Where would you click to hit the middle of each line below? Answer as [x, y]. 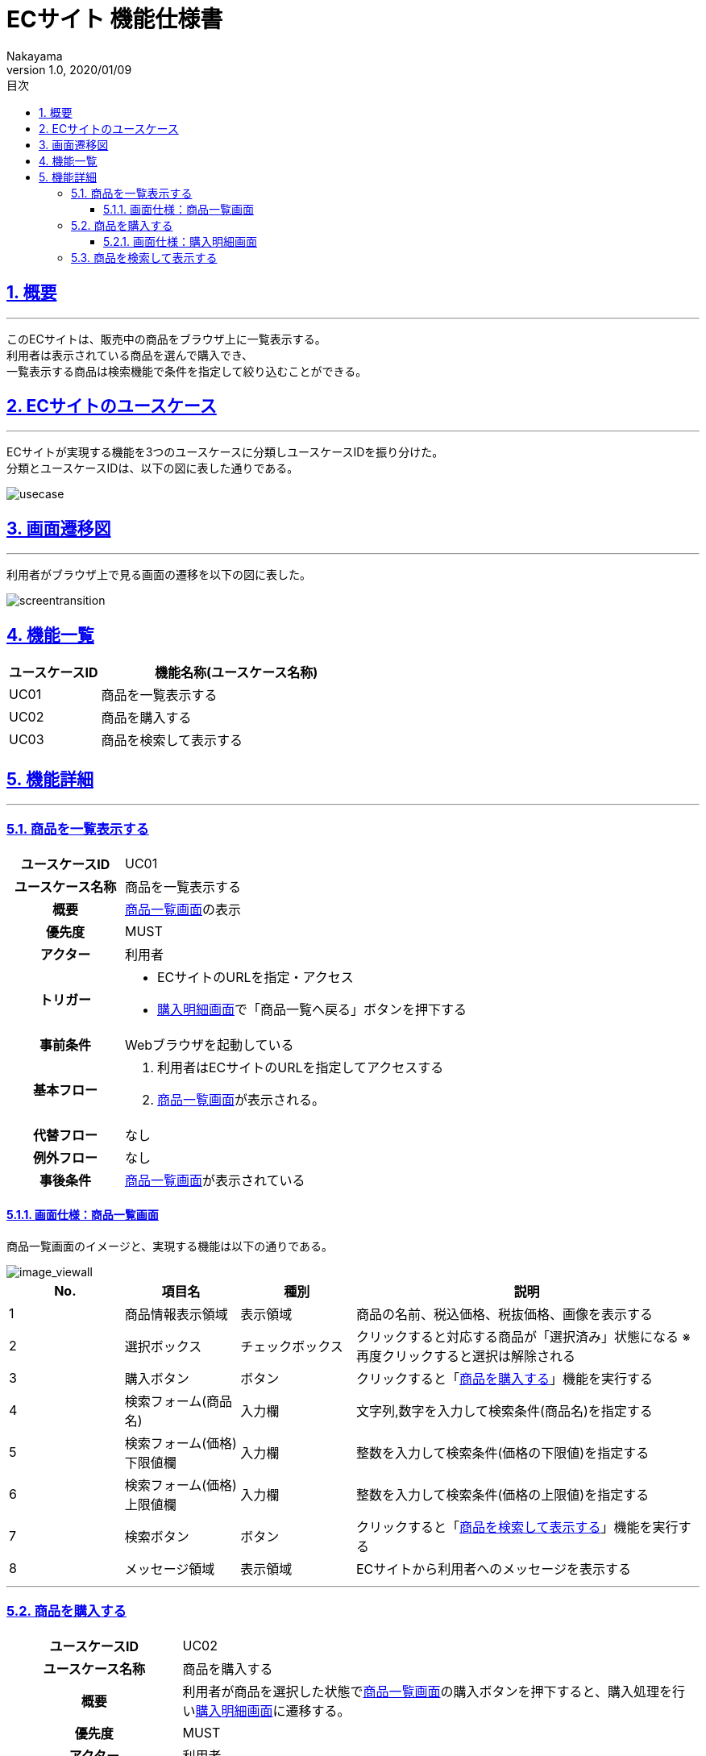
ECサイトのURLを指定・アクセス [255, 977]
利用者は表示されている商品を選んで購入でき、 [130, 355]
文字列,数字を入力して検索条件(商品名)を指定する [504, 1411]
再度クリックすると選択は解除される [465, 1356]
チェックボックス [292, 1346]
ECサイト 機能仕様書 [115, 19]
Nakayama [35, 56]
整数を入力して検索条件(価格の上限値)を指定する [503, 1494]
